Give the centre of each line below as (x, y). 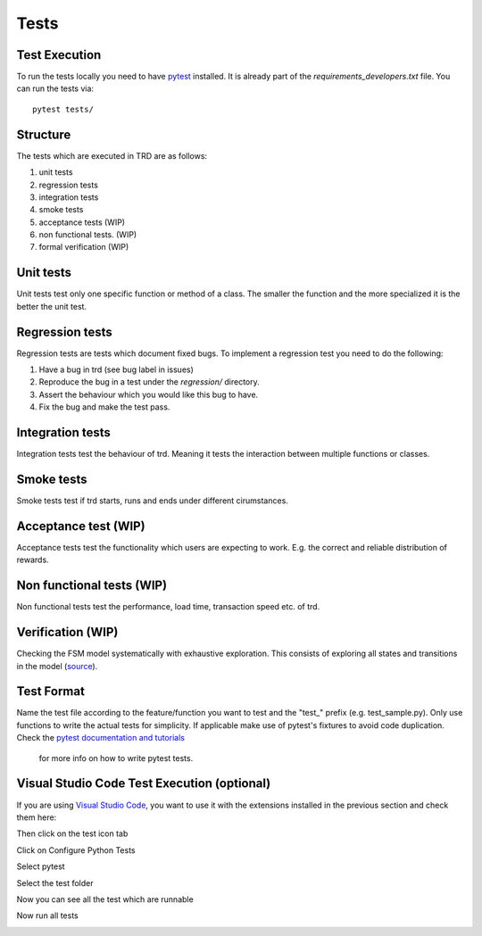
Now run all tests (48, 915)
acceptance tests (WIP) (82, 222)
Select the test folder (55, 882)
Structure (44, 134)
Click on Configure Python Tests (76, 850)
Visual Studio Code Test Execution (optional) (144, 784)
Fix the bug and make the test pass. (104, 407)
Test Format (50, 692)
